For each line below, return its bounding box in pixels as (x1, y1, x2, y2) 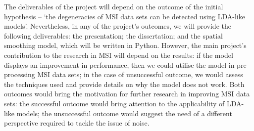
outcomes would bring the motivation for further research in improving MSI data (4, 88, 250, 99)
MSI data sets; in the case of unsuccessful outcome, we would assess (37, 69, 243, 80)
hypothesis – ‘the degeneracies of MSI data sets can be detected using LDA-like (4, 11, 245, 21)
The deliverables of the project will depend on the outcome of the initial (4, 1, 223, 11)
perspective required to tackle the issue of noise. (4, 118, 150, 128)
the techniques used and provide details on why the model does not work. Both (4, 79, 245, 89)
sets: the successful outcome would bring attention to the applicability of (4, 98, 225, 108)
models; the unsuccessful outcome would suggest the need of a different (16, 108, 232, 118)
